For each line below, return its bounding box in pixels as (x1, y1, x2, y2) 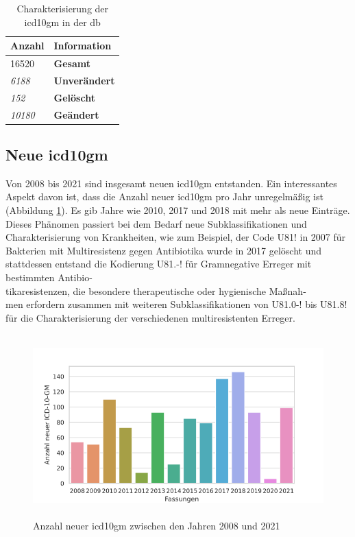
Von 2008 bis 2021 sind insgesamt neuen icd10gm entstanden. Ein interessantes (5, 176, 337, 190)
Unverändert (53, 73, 115, 87)
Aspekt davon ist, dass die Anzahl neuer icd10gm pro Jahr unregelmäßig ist (5, 189, 323, 204)
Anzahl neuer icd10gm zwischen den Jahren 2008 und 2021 (33, 518, 280, 532)
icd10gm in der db (24, 14, 101, 29)
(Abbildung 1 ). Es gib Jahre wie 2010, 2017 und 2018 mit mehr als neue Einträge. (5, 203, 350, 217)
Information (53, 38, 112, 53)
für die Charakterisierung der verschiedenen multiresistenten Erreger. (5, 310, 295, 324)
